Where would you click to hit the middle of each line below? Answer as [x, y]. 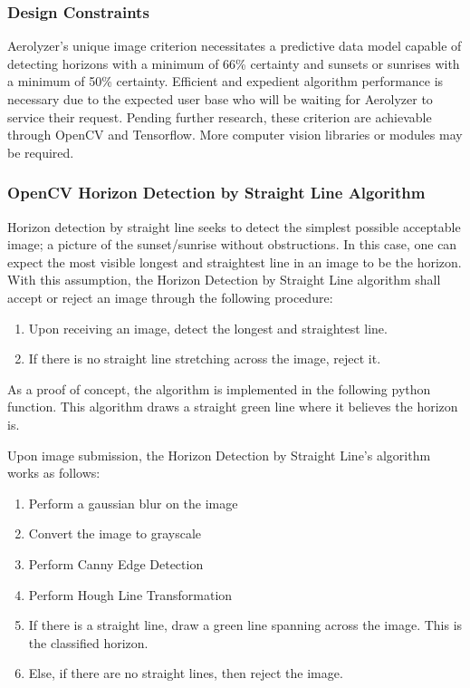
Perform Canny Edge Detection [116, 563]
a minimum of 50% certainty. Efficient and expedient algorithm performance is [225, 81]
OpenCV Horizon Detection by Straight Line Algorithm [216, 193]
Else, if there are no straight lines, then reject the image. [186, 673]
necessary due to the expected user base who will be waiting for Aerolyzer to [220, 99]
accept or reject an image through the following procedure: [170, 297]
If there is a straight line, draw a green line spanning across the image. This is [245, 625]
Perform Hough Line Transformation [130, 594]
